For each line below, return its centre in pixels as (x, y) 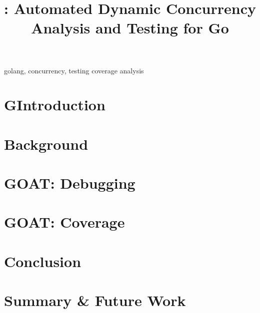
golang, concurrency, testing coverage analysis (74, 70)
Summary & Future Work (95, 300)
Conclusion (43, 261)
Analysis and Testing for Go (130, 28)
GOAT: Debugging (70, 183)
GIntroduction (55, 105)
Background (46, 144)
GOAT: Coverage (64, 222)
